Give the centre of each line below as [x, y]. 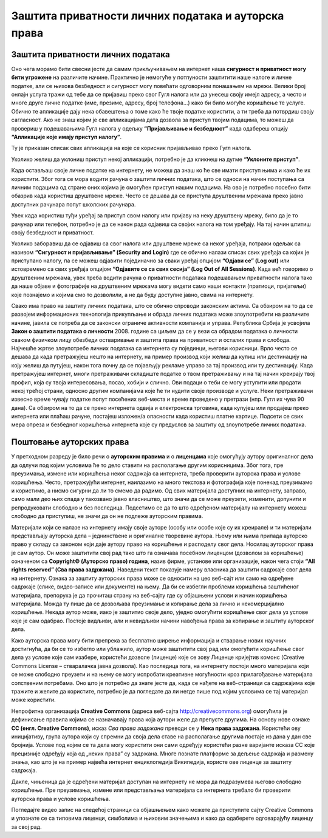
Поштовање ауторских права [70, 442]
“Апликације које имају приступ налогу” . [67, 137]
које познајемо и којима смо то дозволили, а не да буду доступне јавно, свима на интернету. [133, 295]
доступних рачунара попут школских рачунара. [73, 204]
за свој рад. [26, 826]
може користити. [33, 700]
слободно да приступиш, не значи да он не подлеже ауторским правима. [107, 516]
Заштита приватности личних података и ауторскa [148, 16]
